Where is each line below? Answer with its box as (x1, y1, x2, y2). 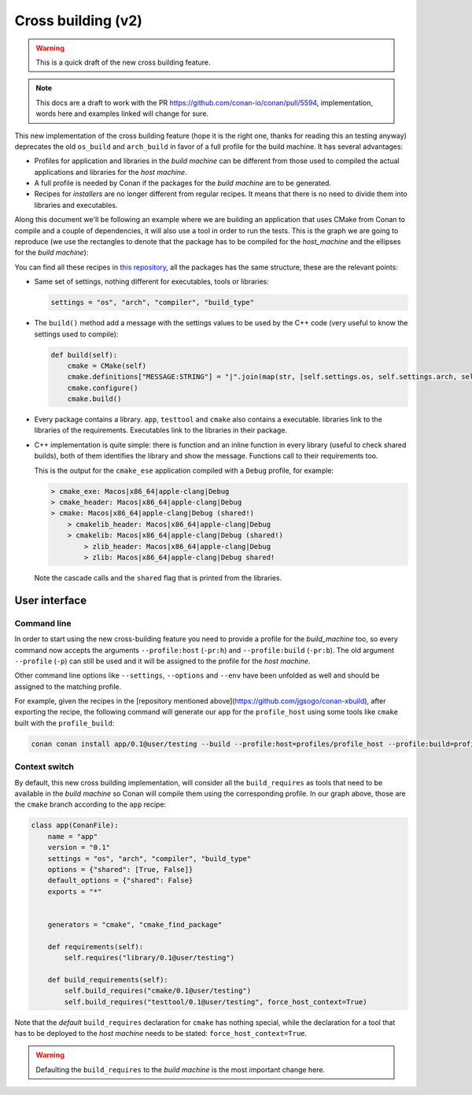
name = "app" (47, 832, 98, 841)
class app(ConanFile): (31, 821, 119, 830)
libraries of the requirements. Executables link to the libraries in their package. (34, 425, 287, 435)
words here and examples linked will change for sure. (35, 109, 208, 118)
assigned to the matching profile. (14, 681, 122, 691)
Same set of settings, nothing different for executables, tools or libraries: (34, 277, 269, 287)
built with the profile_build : (14, 718, 115, 728)
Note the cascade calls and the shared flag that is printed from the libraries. (34, 573, 282, 582)
